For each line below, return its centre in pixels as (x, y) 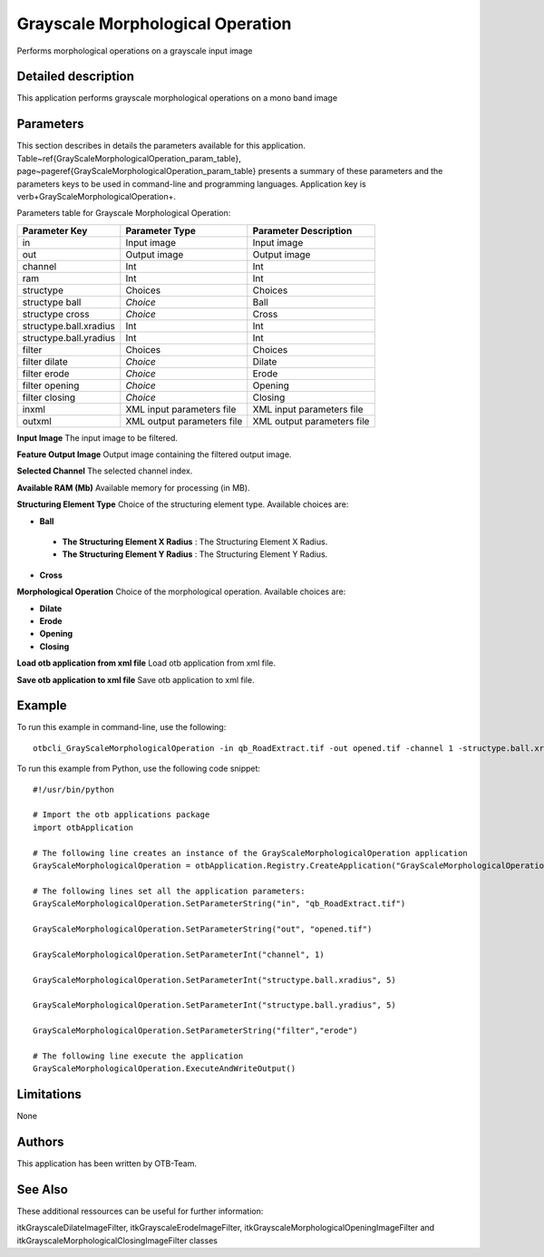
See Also (42, 1189)
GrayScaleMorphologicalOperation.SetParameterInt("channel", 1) (179, 954)
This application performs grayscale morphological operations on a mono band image (177, 98)
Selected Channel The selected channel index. (105, 471)
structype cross (56, 314)
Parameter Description (302, 230)
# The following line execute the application (138, 1056)
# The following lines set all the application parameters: (169, 891)
